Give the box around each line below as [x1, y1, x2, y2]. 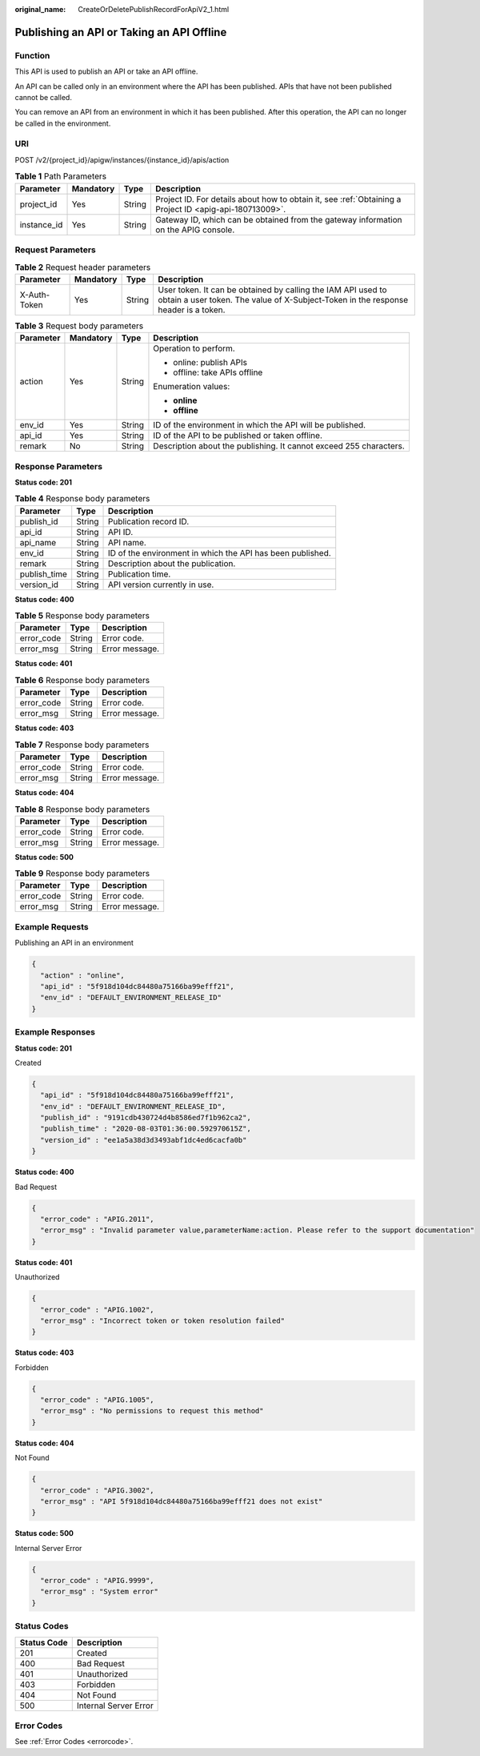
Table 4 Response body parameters [14, 493, 150, 504]
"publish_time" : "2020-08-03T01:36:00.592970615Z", [40, 1124, 251, 1133]
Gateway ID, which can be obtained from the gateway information [154, 214, 402, 225]
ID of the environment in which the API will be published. [153, 420, 366, 431]
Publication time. [107, 569, 171, 580]
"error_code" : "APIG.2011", [40, 1214, 155, 1224]
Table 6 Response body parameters [14, 674, 150, 685]
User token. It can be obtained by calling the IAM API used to [157, 284, 387, 295]
